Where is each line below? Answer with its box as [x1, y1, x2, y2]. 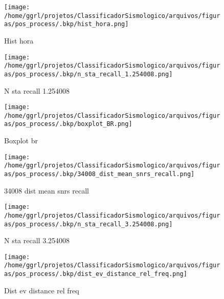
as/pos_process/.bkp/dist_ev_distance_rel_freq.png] [4, 270, 187, 278]
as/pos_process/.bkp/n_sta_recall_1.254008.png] [4, 70, 173, 78]
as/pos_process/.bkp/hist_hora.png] [4, 20, 129, 28]
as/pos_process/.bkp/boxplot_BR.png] [4, 120, 132, 128]
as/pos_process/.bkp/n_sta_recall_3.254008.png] [4, 220, 173, 228]
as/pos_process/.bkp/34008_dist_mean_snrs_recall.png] [4, 170, 195, 178]
